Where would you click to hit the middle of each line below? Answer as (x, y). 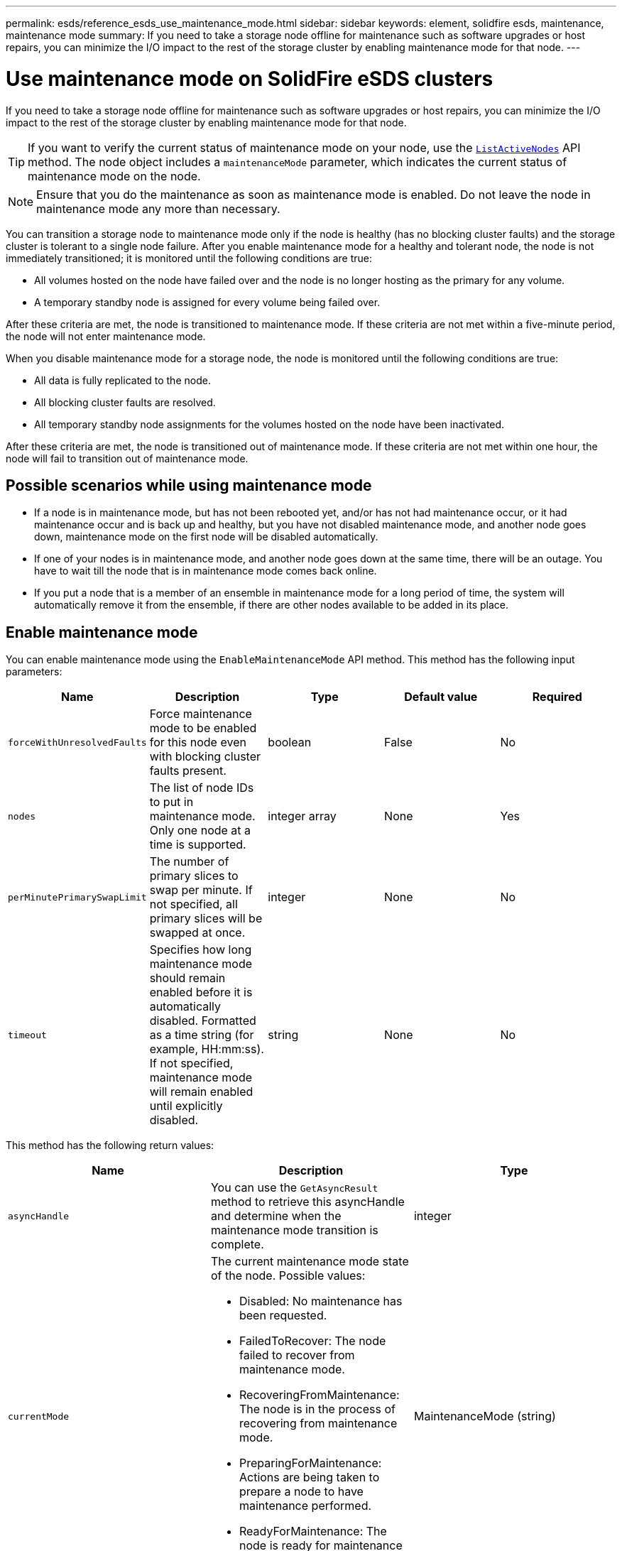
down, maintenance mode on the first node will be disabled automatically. (206, 537)
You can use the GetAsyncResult (294, 1188)
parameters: (34, 672)
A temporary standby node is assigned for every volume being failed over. (207, 302)
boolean (290, 742)
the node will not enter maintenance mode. (106, 336)
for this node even (198, 742)
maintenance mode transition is (294, 1230)
